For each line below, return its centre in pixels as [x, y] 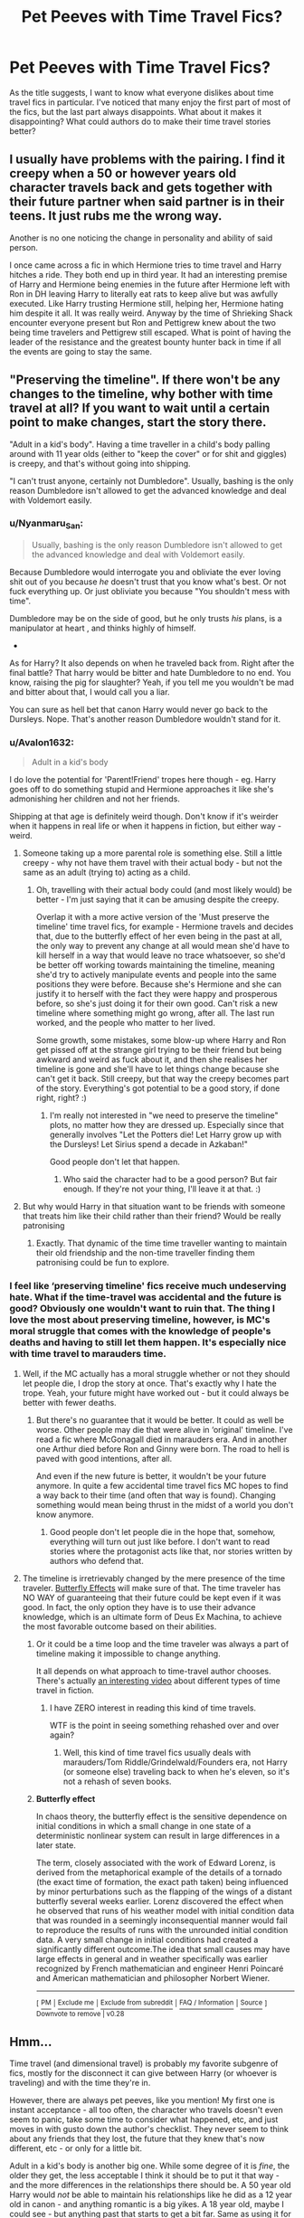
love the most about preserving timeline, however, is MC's [140, 1320]
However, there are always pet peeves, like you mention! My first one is [142, 2100]
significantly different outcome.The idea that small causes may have [163, 1949]
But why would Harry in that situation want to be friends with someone [154, 1207]
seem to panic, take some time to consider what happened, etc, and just [144, 2119]
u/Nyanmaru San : [47, 524]
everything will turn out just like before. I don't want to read [160, 1541]
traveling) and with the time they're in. [80, 2083]
